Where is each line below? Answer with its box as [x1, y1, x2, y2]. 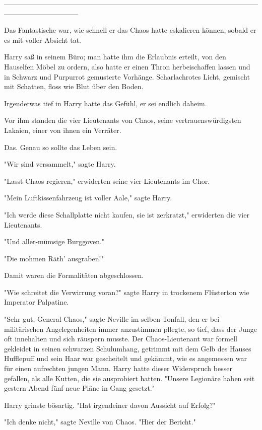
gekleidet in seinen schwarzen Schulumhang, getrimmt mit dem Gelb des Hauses [4, 343, 251, 353]
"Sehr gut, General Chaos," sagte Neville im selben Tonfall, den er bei [4, 314, 220, 324]
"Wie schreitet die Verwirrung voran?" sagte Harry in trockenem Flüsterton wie [4, 286, 249, 297]
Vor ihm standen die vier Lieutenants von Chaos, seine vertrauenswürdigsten [4, 115, 241, 125]
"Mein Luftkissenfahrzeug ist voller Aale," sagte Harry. [4, 192, 172, 203]
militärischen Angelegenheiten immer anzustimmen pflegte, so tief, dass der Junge [4, 323, 257, 334]
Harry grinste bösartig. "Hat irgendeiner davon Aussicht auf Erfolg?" [4, 399, 216, 410]
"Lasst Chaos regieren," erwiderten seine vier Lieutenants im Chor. [4, 175, 210, 186]
